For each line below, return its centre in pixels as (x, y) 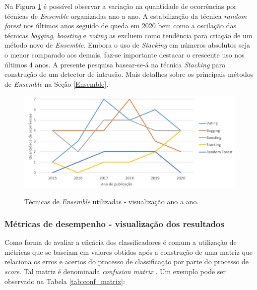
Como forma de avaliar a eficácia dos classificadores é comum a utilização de (121, 242)
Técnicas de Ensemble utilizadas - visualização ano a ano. (112, 202)
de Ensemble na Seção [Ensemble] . (57, 84)
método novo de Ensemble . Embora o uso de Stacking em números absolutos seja (128, 45)
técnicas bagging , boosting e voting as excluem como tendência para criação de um (128, 35)
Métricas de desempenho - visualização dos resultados (114, 223)
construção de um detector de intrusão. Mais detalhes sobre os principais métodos (129, 74)
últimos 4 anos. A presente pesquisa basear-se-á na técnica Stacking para (115, 64)
